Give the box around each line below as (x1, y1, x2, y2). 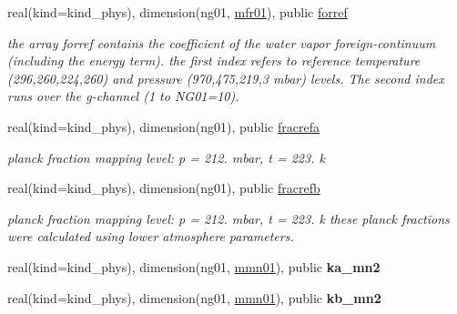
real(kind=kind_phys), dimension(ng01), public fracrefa (7, 116, 320, 136)
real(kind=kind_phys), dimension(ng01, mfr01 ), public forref (7, 3, 348, 21)
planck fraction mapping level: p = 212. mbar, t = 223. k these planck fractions (7, 208, 450, 228)
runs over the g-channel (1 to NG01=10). (7, 86, 239, 106)
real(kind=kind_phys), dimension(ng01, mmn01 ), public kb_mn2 (7, 288, 381, 307)
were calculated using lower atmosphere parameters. (7, 227, 294, 246)
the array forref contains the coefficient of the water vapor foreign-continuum (7, 33, 436, 52)
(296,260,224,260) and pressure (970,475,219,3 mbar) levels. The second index (7, 68, 444, 87)
